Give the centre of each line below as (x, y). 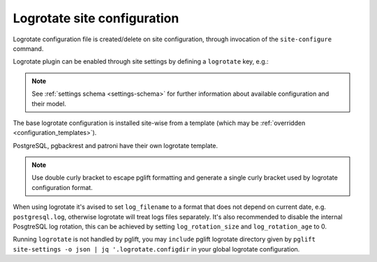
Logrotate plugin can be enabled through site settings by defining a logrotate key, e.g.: (141, 61)
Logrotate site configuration (96, 18)
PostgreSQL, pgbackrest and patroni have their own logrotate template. (116, 145)
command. (28, 48)
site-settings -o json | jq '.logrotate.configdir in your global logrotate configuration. (156, 249)
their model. (49, 103)
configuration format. (62, 187)
